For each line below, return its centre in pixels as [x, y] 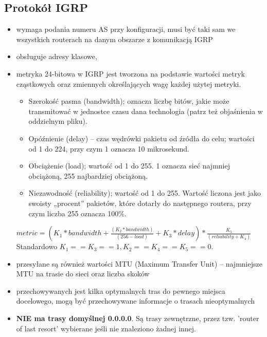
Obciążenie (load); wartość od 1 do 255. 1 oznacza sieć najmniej [129, 166]
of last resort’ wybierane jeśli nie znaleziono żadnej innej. [106, 328]
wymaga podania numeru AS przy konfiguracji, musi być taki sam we [126, 29]
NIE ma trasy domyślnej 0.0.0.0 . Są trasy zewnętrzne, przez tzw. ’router [138, 318]
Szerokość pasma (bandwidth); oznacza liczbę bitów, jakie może [129, 101]
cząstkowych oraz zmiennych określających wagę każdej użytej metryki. [129, 83]
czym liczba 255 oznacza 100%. [77, 213]
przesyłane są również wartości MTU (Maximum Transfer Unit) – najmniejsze [139, 263]
